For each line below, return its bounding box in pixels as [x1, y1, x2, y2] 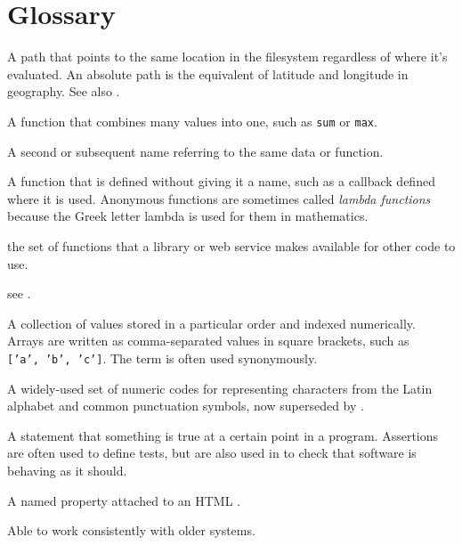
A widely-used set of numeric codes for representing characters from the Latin [7, 378, 433, 397]
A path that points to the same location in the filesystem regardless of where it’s [7, 47, 448, 66]
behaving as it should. [7, 460, 127, 479]
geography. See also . [7, 82, 120, 101]
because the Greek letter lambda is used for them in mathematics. [7, 207, 369, 225]
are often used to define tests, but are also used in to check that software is [7, 443, 417, 462]
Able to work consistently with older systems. [7, 521, 255, 540]
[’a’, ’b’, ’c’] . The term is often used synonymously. [7, 348, 318, 367]
